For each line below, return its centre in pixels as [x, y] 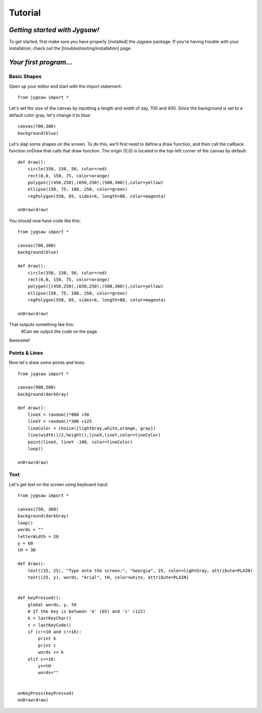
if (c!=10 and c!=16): [55, 632]
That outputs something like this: [42, 325]
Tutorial [25, 13]
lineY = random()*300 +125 [60, 421]
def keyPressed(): [40, 598]
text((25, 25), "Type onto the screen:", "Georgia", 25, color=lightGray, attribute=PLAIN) [140, 570]
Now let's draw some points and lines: [47, 363]
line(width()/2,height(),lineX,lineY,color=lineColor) [94, 435]
